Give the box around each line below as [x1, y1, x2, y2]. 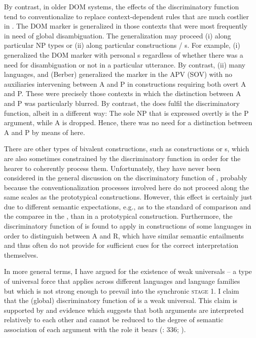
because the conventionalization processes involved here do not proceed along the [4, 182, 249, 192]
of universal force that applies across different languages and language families [4, 276, 240, 286]
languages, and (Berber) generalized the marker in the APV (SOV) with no [4, 69, 232, 79]
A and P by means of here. [4, 127, 85, 137]
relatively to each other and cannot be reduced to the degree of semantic [4, 314, 223, 325]
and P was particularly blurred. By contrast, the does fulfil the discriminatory [4, 98, 240, 108]
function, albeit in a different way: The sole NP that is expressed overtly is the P [4, 107, 249, 118]
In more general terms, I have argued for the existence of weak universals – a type [4, 266, 252, 276]
